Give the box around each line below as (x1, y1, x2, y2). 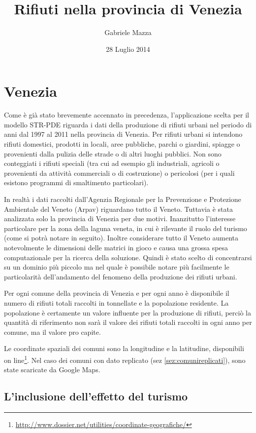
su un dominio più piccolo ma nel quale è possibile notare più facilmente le (4, 262, 229, 272)
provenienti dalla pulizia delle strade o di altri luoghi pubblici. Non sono (4, 148, 222, 158)
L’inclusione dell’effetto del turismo (4, 389, 188, 404)
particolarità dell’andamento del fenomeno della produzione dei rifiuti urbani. (4, 271, 237, 281)
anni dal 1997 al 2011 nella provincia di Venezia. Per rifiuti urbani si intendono (4, 129, 243, 139)
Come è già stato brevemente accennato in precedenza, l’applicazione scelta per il (4, 110, 249, 120)
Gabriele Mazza (104, 27, 152, 38)
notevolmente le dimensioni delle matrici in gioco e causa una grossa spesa (4, 242, 228, 252)
